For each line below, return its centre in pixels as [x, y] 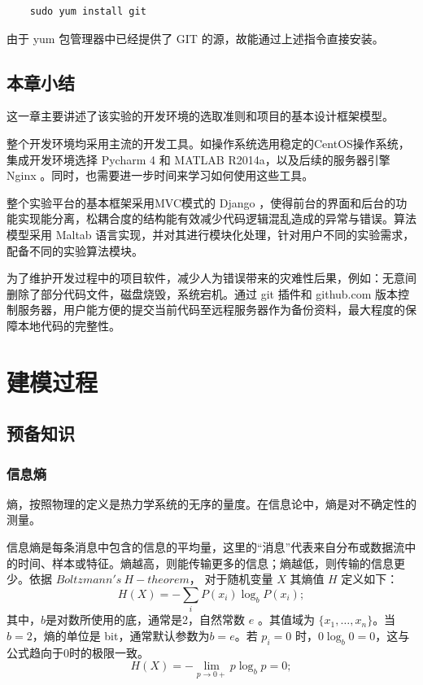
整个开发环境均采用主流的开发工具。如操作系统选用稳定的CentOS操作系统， [208, 143]
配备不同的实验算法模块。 [75, 250]
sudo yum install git [88, 11]
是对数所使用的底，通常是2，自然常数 [146, 620]
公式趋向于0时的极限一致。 [78, 652]
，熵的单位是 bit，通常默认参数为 [121, 635]
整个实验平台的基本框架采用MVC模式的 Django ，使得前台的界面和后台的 [201, 202]
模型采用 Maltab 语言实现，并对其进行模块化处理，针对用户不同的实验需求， [211, 234]
